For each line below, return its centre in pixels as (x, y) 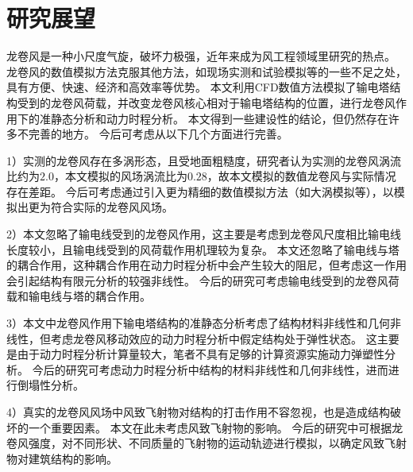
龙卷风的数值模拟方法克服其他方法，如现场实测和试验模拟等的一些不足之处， (206, 71)
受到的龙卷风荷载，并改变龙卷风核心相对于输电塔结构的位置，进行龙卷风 (206, 102)
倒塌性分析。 (50, 385)
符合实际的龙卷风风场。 (112, 207)
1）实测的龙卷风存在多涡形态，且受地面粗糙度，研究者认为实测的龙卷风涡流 (204, 160)
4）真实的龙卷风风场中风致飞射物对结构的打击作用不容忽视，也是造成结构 (198, 412)
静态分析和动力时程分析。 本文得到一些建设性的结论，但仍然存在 (219, 118)
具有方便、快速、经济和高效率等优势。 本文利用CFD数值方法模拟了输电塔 (198, 87)
